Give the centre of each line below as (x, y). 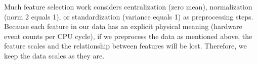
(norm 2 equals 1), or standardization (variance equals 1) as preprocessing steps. (129, 16)
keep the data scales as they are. (54, 55)
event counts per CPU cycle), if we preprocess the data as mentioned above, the (128, 36)
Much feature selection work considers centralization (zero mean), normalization (128, 6)
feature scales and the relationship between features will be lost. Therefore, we (125, 46)
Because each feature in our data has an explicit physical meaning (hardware (123, 26)
